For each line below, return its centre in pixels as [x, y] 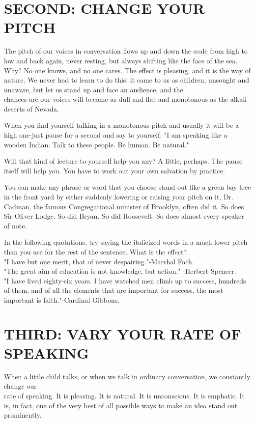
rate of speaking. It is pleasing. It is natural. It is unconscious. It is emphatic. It [124, 396]
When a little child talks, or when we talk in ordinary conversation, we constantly [127, 376]
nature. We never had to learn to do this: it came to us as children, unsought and [127, 80]
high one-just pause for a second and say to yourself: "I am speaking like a [116, 135]
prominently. [23, 415]
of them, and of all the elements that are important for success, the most [114, 290]
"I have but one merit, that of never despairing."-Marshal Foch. [99, 261]
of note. [15, 225]
